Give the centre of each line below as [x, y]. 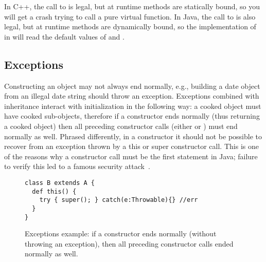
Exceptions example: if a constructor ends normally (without [121, 233]
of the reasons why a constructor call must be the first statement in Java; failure [131, 156]
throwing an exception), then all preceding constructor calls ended [129, 243]
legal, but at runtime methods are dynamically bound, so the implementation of [130, 26]
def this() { [54, 191]
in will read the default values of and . [64, 36]
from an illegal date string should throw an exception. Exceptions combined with [132, 96]
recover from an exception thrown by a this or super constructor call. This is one [131, 146]
